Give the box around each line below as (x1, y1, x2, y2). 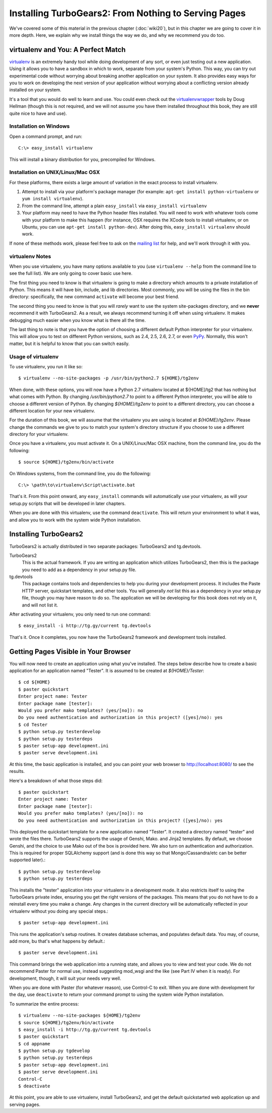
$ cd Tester (18, 721, 48, 728)
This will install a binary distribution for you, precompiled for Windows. (9, 156, 156, 162)
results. (9, 768, 25, 774)
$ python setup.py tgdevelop (18, 1048, 90, 1054)
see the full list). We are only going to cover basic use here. (9, 270, 133, 276)
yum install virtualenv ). (22, 196, 84, 202)
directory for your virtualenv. (9, 431, 69, 437)
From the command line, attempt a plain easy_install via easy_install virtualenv (22, 202, 207, 209)
